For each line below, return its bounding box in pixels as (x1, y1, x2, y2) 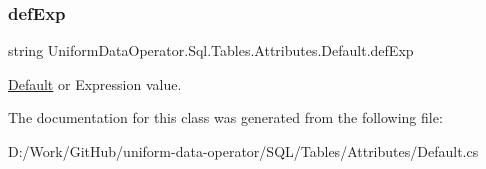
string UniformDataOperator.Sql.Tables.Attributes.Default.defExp (8, 40, 414, 61)
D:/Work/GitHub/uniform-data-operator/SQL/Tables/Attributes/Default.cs (8, 141, 479, 161)
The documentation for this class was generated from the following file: (8, 107, 443, 128)
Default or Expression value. (8, 73, 182, 94)
